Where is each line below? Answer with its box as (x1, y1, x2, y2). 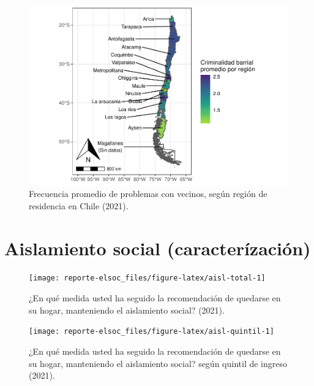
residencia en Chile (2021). (29, 199, 129, 212)
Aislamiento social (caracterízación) (4, 235, 311, 260)
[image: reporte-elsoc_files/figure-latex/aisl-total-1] (29, 274, 266, 283)
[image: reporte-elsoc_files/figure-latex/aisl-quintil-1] (29, 327, 274, 336)
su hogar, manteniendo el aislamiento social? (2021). (29, 303, 225, 316)
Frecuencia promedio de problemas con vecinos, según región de (29, 187, 267, 200)
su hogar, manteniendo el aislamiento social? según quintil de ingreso (29, 357, 288, 369)
